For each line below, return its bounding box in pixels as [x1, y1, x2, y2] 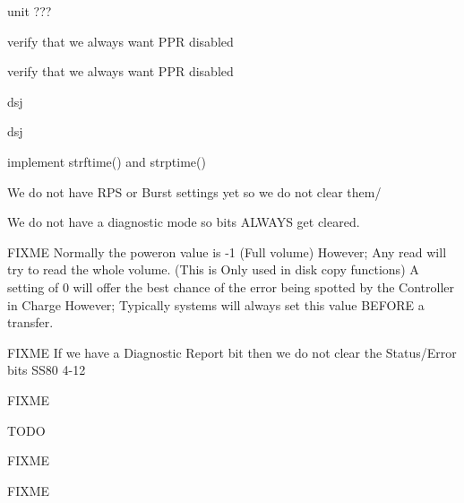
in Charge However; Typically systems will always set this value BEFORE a [7, 295, 425, 314]
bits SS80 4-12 [7, 360, 86, 379]
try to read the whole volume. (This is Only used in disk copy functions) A [7, 260, 419, 279]
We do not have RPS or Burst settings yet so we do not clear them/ [7, 182, 382, 201]
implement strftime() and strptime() [7, 152, 206, 170]
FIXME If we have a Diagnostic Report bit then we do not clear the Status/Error [7, 343, 457, 361]
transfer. [7, 313, 54, 332]
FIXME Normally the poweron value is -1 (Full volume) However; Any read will [7, 242, 447, 261]
